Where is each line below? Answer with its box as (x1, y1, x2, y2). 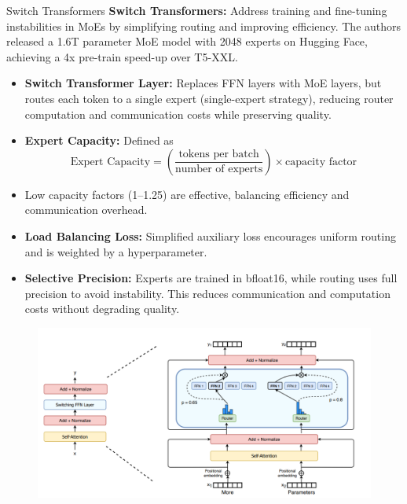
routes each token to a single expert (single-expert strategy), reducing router (24, 90, 394, 106)
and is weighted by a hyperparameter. (24, 243, 207, 259)
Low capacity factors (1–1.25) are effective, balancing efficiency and (24, 186, 350, 202)
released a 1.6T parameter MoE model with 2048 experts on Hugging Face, (6, 33, 368, 50)
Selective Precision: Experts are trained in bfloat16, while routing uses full (24, 270, 398, 286)
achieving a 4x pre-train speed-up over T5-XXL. (6, 48, 238, 64)
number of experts (174, 164, 263, 175)
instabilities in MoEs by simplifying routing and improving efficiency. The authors (6, 17, 401, 34)
